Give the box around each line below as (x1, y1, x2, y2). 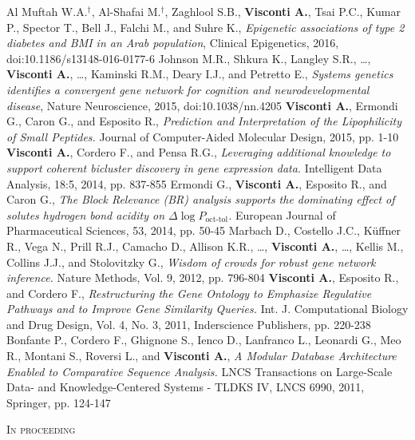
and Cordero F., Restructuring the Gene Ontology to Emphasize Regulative (6, 284, 372, 301)
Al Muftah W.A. (6, 3, 88, 19)
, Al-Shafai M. (91, 3, 161, 19)
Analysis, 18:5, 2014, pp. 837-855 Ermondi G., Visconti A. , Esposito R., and (6, 175, 387, 192)
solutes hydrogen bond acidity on (6, 206, 165, 223)
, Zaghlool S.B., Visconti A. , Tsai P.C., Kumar (164, 3, 401, 19)
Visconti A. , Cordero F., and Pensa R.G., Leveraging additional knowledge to (6, 144, 391, 161)
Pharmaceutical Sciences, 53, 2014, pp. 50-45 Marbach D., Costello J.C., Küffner (6, 222, 401, 239)
